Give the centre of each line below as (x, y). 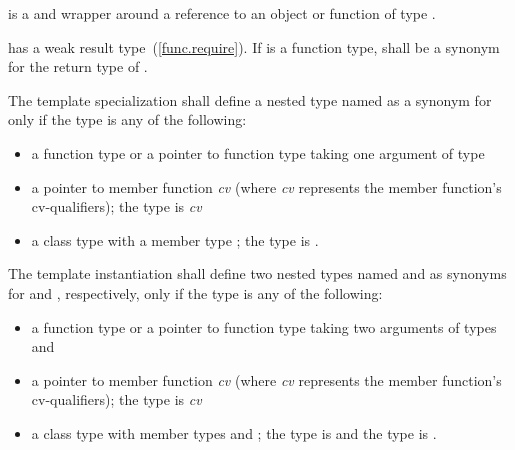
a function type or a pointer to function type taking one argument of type (258, 152)
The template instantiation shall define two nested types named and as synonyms (257, 273)
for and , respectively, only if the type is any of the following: (195, 292)
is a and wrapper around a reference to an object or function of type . (222, 13)
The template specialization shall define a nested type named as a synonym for (250, 99)
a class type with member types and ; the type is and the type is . (234, 432)
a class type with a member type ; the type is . (175, 239)
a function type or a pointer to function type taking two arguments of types (264, 326)
